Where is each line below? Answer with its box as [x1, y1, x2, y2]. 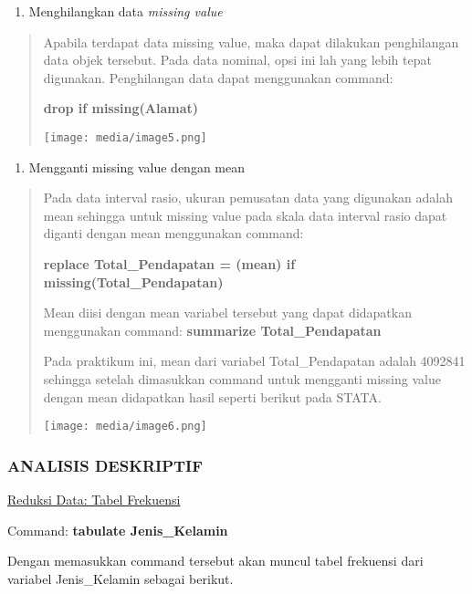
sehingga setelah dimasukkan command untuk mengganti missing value [43, 369, 441, 388]
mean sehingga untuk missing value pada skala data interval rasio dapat [43, 205, 447, 224]
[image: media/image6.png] [43, 420, 207, 433]
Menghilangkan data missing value [28, 2, 223, 20]
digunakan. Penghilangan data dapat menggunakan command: [43, 68, 393, 87]
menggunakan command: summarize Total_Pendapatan [43, 320, 382, 339]
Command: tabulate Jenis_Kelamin [7, 520, 228, 539]
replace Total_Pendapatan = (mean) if [43, 255, 296, 273]
